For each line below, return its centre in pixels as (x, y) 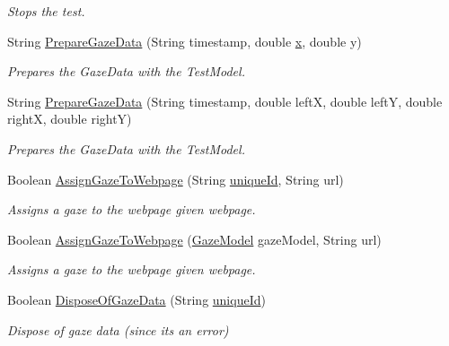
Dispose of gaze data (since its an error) (118, 329)
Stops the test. (46, 11)
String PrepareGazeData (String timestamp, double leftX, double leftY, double (225, 101)
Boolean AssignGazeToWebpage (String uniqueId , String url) (176, 179)
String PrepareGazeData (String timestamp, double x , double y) (185, 41)
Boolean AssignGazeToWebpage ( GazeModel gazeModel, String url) (194, 239)
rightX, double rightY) (70, 119)
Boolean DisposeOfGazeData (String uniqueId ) (136, 299)
